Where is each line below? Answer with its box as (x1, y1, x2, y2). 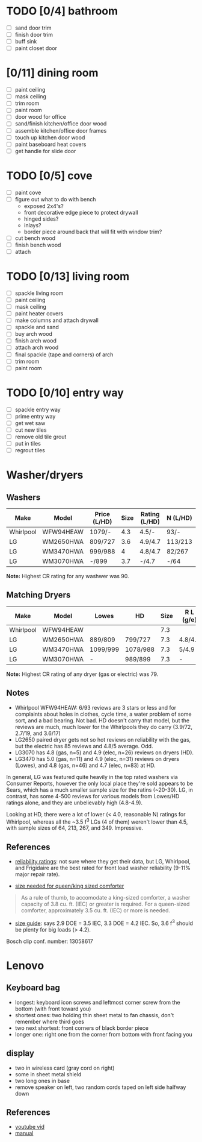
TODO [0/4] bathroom (6, 4, 118, 18)
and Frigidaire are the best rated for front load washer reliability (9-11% (14, 864, 191, 872)
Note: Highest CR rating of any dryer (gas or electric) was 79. (6, 670, 159, 678)
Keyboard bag (6, 983, 60, 993)
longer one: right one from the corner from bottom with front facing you (14, 1030, 192, 1038)
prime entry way (14, 412, 56, 420)
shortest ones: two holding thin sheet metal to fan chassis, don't (14, 1011, 174, 1018)
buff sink (14, 38, 37, 45)
